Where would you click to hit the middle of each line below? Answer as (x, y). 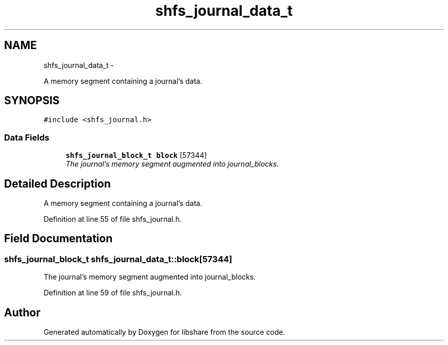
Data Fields (27, 137)
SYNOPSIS (32, 101)
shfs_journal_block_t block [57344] (136, 155)
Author (22, 312)
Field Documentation (58, 239)
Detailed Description (58, 183)
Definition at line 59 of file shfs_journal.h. (113, 293)
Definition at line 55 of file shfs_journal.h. (113, 219)
